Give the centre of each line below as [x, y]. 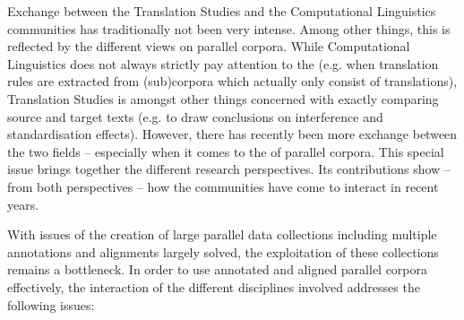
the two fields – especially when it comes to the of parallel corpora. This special [226, 151]
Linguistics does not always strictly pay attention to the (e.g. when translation [223, 63]
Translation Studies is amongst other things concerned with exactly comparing [223, 98]
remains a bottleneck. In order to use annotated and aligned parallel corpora [218, 269]
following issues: [51, 304]
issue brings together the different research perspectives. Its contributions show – [229, 169]
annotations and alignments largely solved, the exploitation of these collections [223, 251]
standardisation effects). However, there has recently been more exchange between [232, 134]
